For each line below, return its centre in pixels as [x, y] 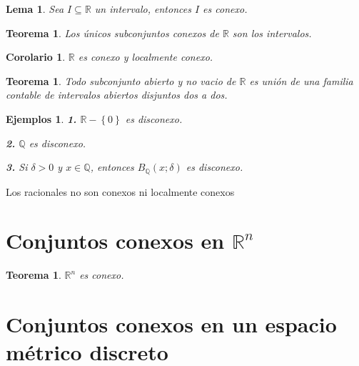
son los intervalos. [272, 33]
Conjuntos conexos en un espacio [171, 324]
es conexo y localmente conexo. [146, 57]
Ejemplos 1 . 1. [41, 118]
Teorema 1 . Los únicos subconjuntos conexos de [112, 33]
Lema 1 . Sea [35, 9]
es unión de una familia [301, 80]
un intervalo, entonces [143, 9]
